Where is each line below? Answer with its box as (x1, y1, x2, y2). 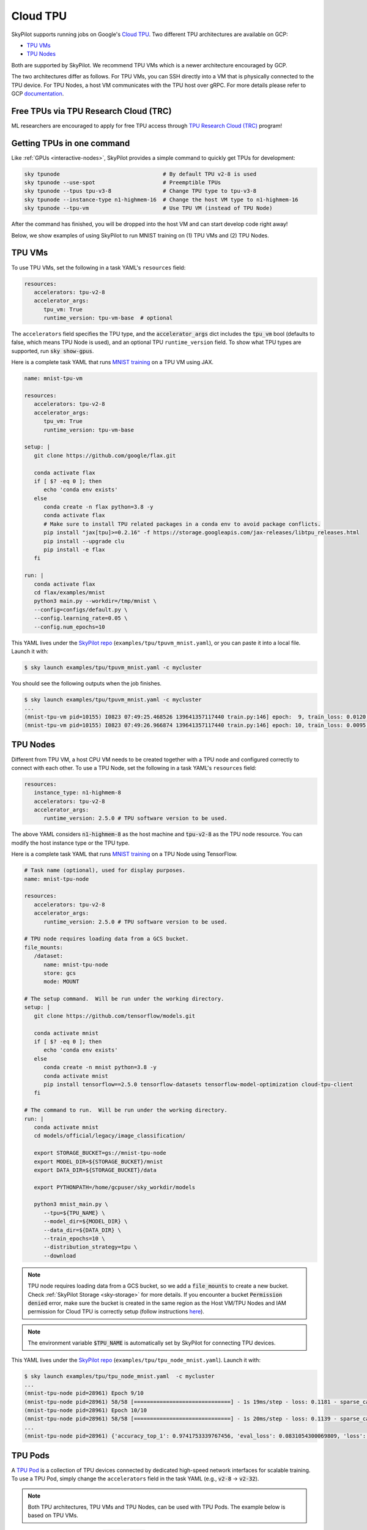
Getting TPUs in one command (11, 138, 130, 148)
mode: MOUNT (43, 978, 80, 985)
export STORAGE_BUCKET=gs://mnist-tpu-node (34, 1149, 166, 1157)
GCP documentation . (11, 89, 64, 97)
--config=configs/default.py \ (34, 606, 128, 613)
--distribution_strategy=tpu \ (43, 1244, 138, 1251)
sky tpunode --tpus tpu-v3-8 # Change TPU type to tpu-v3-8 (24, 187, 257, 195)
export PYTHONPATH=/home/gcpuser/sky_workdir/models (34, 1184, 196, 1190)
